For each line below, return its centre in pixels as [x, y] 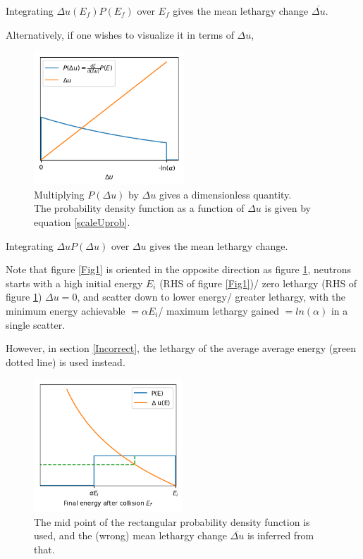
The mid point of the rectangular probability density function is [172, 521]
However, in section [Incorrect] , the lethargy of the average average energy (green [181, 348]
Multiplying [59, 194]
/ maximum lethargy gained [219, 310]
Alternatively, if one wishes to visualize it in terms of [120, 34]
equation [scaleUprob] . [82, 221]
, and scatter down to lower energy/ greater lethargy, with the [211, 297]
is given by [288, 208]
